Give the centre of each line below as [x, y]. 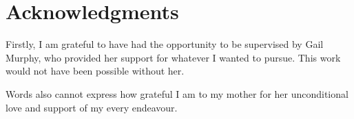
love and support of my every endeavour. [92, 107]
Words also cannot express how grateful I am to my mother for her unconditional [177, 93]
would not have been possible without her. [95, 71]
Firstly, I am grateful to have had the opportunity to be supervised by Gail [165, 44]
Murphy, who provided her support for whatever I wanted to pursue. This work [173, 57]
